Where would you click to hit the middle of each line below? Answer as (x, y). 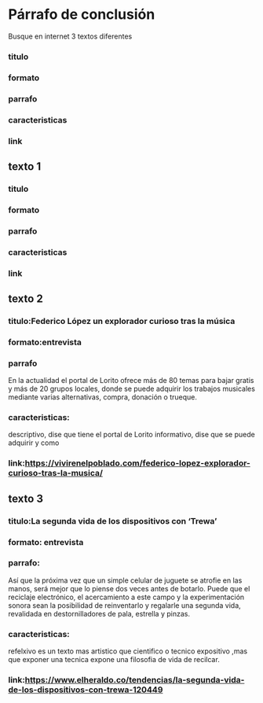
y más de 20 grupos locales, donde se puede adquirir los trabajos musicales (131, 389)
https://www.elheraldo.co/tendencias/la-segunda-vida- (135, 680)
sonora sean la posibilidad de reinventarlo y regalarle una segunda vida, (124, 605)
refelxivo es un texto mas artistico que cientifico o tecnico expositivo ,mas (128, 651)
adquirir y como (34, 443)
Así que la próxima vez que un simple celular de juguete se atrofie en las (125, 580)
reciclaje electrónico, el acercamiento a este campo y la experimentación (126, 597)
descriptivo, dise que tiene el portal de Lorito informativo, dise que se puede (131, 435)
